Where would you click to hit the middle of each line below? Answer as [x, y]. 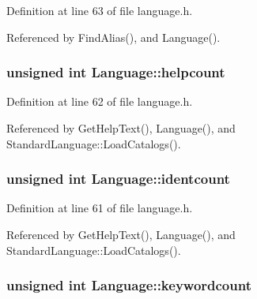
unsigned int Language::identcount [118, 179]
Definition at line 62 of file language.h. [100, 101]
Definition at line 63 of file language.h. [100, 10]
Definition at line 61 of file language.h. [100, 208]
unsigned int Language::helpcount [116, 72]
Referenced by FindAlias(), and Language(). [113, 37]
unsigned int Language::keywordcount [129, 285]
